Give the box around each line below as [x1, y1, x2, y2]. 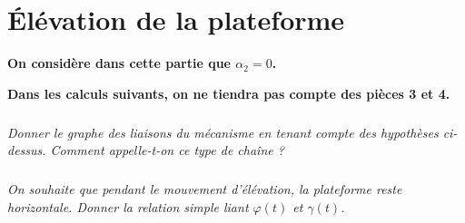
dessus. [7, 141, 46, 160]
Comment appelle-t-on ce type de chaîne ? [50, 141, 284, 160]
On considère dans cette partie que [7, 53, 231, 73]
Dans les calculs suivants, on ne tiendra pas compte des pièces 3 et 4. [7, 83, 450, 102]
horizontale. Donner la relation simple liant [7, 197, 249, 216]
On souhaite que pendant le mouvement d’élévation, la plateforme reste [7, 179, 402, 199]
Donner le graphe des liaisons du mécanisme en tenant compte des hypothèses [7, 122, 439, 141]
